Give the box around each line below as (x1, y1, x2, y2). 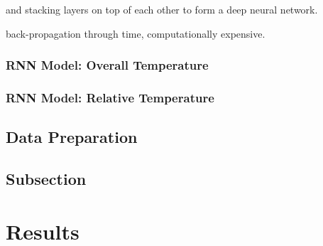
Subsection (6, 168, 87, 190)
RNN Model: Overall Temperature (6, 56, 209, 74)
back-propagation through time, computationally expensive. (6, 26, 265, 41)
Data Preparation (6, 126, 138, 148)
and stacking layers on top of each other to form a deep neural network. (6, 2, 318, 16)
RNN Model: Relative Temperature (6, 88, 214, 106)
